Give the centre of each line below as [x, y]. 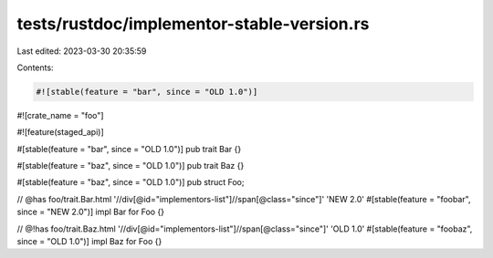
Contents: [35, 67]
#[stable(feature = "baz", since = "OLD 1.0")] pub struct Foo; [131, 182]
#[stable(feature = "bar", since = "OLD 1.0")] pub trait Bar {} [129, 149]
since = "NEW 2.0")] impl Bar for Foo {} [90, 212]
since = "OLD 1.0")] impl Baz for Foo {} [89, 242]
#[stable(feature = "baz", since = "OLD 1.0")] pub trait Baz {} [131, 166]
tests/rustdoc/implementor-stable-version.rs [193, 24]
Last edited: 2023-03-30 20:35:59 [82, 51]
